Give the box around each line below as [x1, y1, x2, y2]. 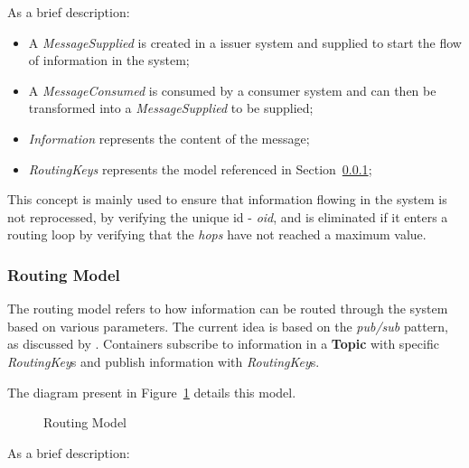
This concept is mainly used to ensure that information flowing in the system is [7, 190, 447, 209]
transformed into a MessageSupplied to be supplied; [28, 98, 314, 117]
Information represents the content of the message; [28, 128, 310, 147]
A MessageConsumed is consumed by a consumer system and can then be [28, 80, 436, 99]
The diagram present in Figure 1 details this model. [7, 382, 296, 401]
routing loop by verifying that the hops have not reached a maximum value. [7, 225, 427, 244]
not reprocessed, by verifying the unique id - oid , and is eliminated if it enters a [7, 207, 448, 226]
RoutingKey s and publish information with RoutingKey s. [7, 351, 320, 370]
